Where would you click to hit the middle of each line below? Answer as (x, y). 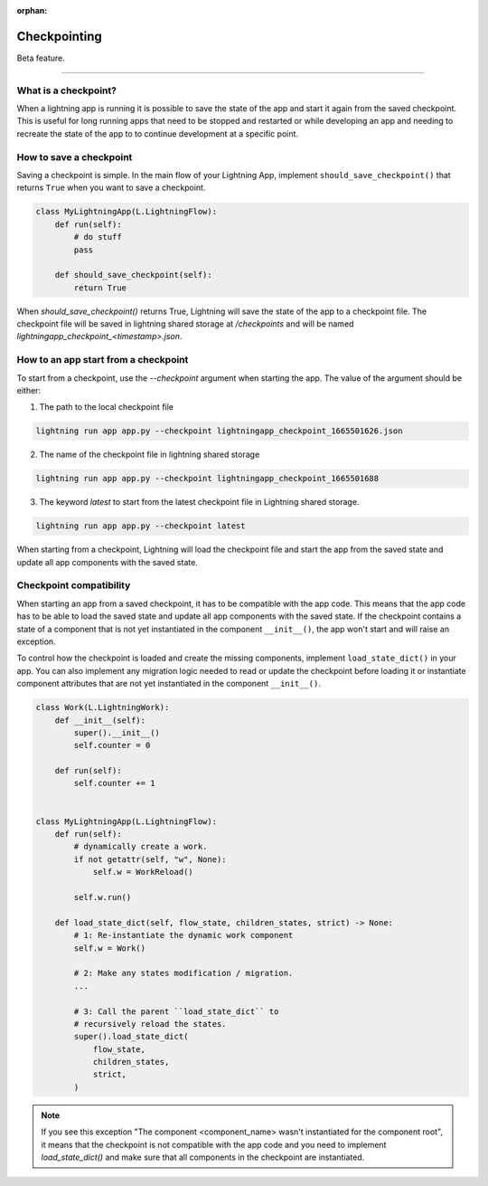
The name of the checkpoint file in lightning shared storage (150, 455)
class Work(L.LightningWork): (103, 707)
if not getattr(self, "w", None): (150, 859)
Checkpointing (60, 36)
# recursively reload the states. (150, 1024)
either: (28, 390)
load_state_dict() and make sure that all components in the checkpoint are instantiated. (203, 1157)
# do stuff (98, 237)
